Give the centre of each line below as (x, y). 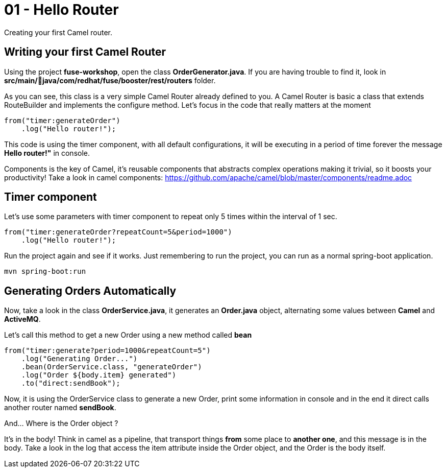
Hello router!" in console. (47, 153)
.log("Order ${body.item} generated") (99, 375)
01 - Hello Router (61, 10)
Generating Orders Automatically (90, 291)
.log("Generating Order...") (79, 359)
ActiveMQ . (22, 319)
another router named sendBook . (60, 408)
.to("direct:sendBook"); (71, 383)
